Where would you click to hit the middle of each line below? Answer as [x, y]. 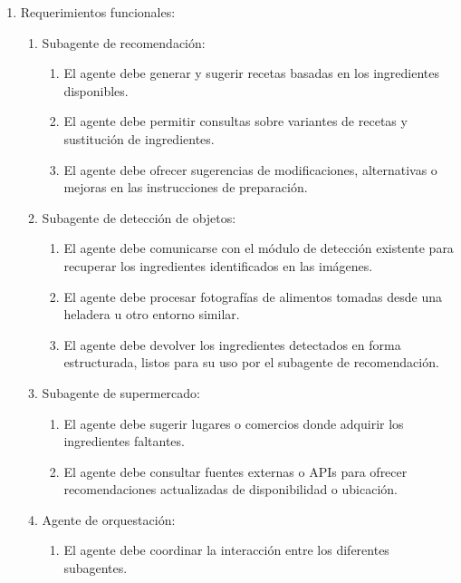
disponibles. [96, 90]
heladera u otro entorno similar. [152, 314]
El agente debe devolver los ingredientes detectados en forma [232, 344]
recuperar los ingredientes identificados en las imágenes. [218, 265]
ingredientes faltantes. [124, 441]
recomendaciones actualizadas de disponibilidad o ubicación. [230, 489]
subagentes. [96, 568]
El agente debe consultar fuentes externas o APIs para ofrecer [235, 471]
